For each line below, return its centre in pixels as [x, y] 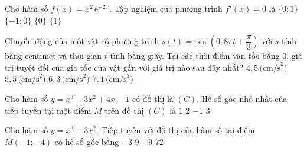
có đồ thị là [153, 98]
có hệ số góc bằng [87, 141]
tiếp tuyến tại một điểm [48, 110]
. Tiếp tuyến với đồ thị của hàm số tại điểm [175, 130]
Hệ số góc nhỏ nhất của [244, 98]
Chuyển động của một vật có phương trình [82, 41]
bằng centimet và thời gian [53, 56]
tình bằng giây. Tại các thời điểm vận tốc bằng [195, 56]
